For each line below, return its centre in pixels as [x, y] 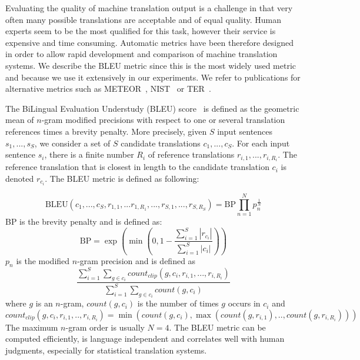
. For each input [261, 143]
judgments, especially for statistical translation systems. [106, 350]
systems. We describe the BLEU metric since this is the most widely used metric [151, 65]
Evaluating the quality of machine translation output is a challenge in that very [149, 8]
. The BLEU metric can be [217, 327]
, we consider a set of [72, 143]
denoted [20, 178]
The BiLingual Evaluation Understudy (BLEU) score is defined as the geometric [152, 108]
